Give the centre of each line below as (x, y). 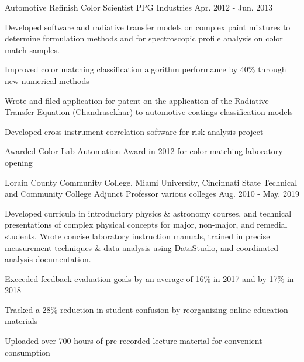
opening (19, 162)
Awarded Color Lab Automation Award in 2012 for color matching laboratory (144, 151)
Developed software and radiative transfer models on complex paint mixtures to (148, 27)
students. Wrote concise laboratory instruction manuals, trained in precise (137, 236)
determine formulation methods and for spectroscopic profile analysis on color (144, 38)
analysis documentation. (48, 259)
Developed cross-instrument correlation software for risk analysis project (134, 131)
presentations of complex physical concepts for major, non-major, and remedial (146, 224)
